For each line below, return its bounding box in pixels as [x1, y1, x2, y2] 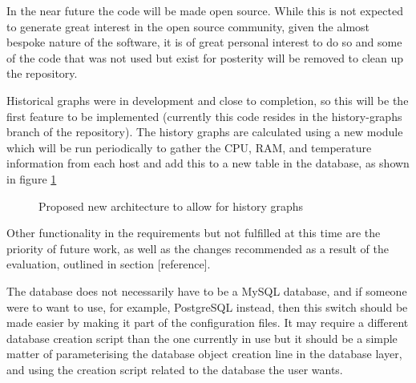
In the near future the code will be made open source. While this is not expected [6, 2, 403, 18]
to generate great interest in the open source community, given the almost [6, 18, 370, 34]
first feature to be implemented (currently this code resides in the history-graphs [6, 107, 402, 124]
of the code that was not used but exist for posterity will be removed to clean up [6, 49, 404, 66]
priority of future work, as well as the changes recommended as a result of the [6, 240, 389, 256]
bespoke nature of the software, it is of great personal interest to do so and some [6, 34, 402, 50]
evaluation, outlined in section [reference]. [6, 256, 211, 272]
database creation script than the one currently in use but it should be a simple [6, 329, 398, 346]
